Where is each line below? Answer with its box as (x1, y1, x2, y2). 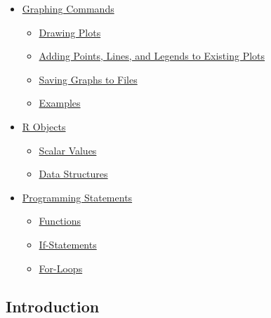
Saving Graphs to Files (39, 72, 138, 86)
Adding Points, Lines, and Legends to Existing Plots (39, 48, 265, 63)
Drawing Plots (39, 25, 101, 39)
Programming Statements (22, 190, 133, 204)
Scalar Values (39, 143, 97, 157)
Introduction (6, 295, 100, 317)
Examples (39, 95, 81, 110)
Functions (39, 213, 81, 228)
